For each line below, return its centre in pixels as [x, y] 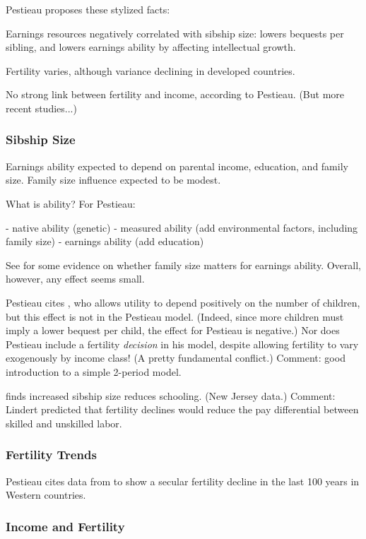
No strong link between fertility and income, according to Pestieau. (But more [175, 94]
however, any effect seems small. [75, 279]
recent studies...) [41, 108]
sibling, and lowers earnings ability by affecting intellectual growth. [151, 47]
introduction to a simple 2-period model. [94, 371]
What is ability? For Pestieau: [71, 203]
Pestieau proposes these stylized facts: [88, 9]
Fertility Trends [51, 455]
